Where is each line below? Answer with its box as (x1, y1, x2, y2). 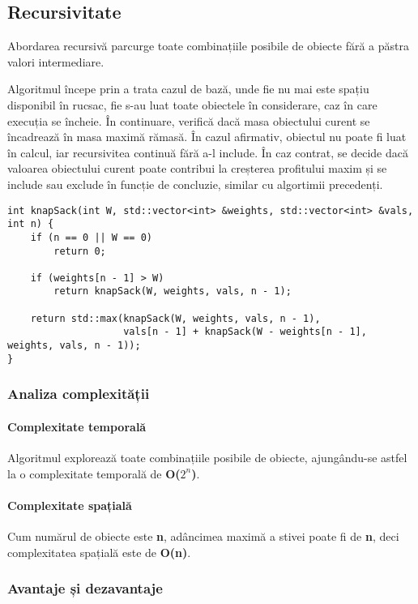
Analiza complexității (7, 383, 150, 404)
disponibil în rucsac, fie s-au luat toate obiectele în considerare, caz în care (7, 96, 377, 113)
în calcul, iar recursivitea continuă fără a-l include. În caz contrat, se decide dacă (7, 144, 408, 161)
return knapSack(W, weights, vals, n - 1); (53, 285, 292, 298)
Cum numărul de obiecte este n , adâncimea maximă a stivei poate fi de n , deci (7, 528, 399, 545)
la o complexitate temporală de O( (7, 465, 181, 482)
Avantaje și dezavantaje (7, 578, 163, 598)
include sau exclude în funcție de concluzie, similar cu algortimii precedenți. (7, 175, 383, 192)
